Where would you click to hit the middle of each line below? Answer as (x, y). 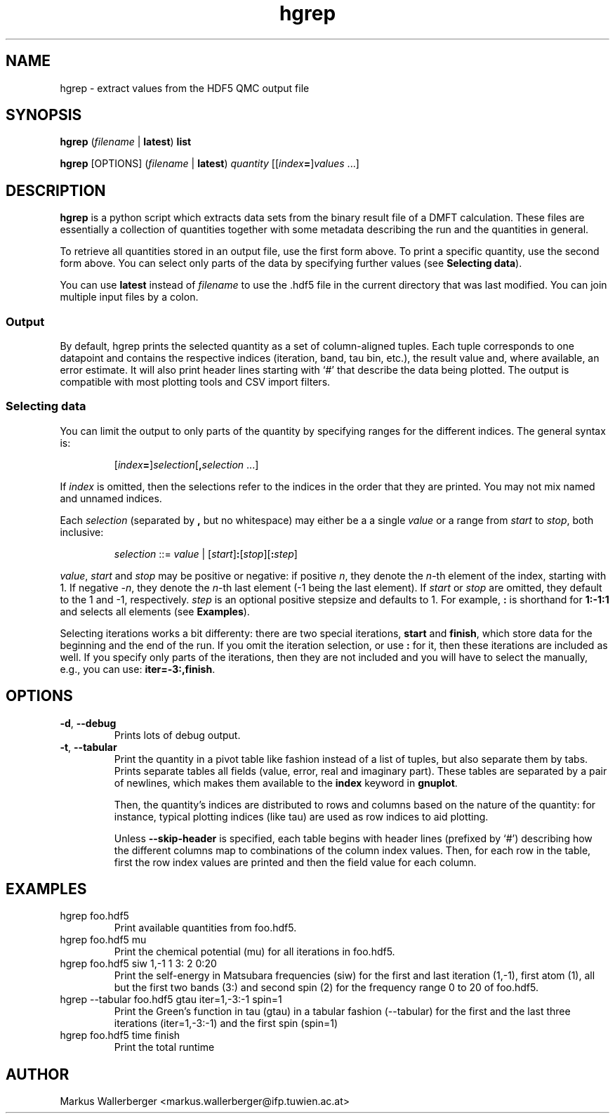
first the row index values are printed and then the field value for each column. (295, 862)
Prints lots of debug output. (177, 735)
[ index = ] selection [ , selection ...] (186, 464)
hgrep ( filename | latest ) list (126, 142)
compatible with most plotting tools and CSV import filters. (195, 382)
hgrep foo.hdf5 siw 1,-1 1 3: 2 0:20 (138, 964)
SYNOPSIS (44, 115)
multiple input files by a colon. (129, 297)
